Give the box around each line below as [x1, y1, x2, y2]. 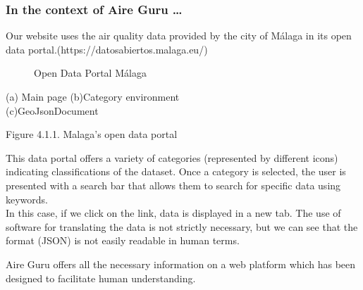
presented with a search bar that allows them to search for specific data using [6, 177, 341, 192]
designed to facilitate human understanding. [6, 270, 196, 285]
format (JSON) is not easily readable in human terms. [6, 233, 240, 248]
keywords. [6, 191, 49, 206]
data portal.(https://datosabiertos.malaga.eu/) [6, 42, 208, 56]
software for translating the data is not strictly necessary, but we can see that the [6, 219, 358, 234]
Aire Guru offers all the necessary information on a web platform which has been [6, 256, 356, 271]
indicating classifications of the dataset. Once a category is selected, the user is [6, 164, 346, 179]
